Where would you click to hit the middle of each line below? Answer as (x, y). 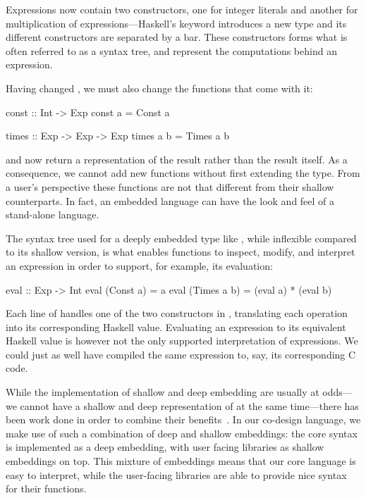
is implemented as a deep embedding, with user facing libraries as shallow (165, 447)
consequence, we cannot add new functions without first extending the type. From (183, 173)
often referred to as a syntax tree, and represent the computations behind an (171, 50)
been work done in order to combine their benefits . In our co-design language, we (183, 419)
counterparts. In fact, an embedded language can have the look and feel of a (170, 200)
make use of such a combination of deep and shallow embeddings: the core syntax (182, 433)
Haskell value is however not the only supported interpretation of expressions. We (182, 341)
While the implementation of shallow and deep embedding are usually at (163, 392)
